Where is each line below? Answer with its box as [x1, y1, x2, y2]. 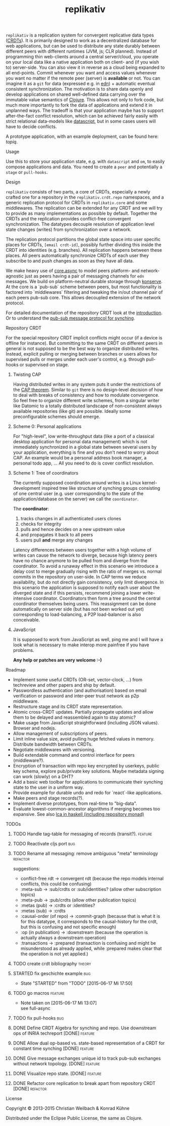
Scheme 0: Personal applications [13, 423, 82, 430]
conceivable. [13, 617, 40, 623]
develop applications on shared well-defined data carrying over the [6, 91, 146, 97]
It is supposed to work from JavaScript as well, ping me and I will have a [13, 637, 163, 643]
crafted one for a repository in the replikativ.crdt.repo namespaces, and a [6, 194, 164, 201]
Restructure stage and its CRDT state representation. [13, 704, 123, 710]
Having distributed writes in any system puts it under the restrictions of [13, 381, 161, 387]
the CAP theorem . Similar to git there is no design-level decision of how [13, 386, 163, 393]
